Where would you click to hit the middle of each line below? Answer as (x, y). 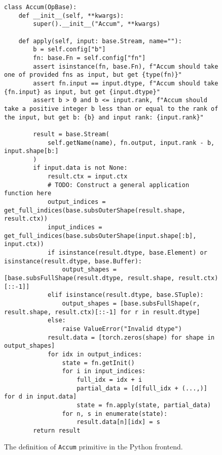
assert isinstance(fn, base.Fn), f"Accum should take (126, 66)
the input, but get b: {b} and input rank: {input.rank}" (104, 117)
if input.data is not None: (80, 168)
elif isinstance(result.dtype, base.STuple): (125, 295)
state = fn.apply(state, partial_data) (144, 405)
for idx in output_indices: (95, 354)
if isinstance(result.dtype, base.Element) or (127, 253)
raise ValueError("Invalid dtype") (122, 329)
